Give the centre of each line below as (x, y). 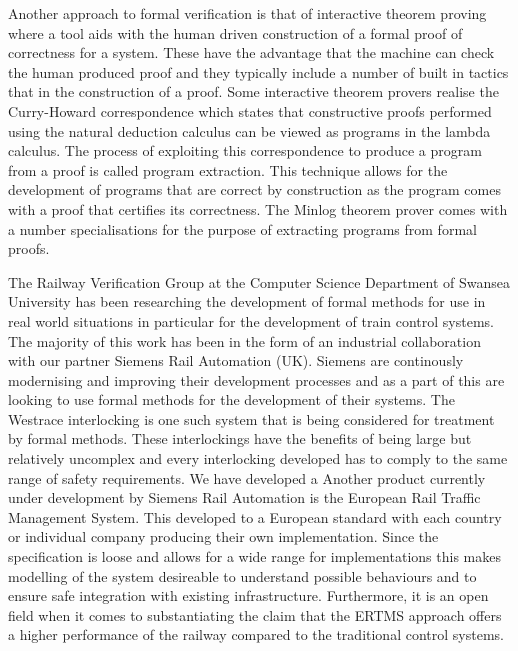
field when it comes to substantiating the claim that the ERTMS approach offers (255, 614)
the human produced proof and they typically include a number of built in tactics (258, 71)
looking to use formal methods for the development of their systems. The (231, 399)
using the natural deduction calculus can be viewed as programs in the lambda (249, 130)
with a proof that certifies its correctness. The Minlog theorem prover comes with (258, 208)
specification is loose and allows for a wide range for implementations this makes (254, 556)
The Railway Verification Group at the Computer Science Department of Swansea (259, 281)
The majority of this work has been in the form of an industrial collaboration (244, 340)
